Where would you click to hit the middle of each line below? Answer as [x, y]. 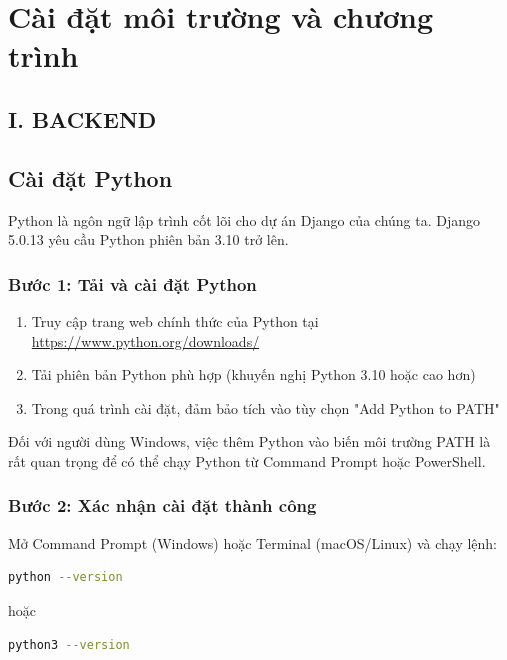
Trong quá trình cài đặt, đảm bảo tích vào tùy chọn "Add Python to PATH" [265, 407]
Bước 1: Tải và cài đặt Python [132, 283]
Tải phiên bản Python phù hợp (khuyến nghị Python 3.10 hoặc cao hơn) [253, 374]
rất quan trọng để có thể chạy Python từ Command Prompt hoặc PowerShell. [247, 460]
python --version [65, 577]
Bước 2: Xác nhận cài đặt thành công [162, 505]
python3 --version [69, 644]
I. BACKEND [82, 118]
